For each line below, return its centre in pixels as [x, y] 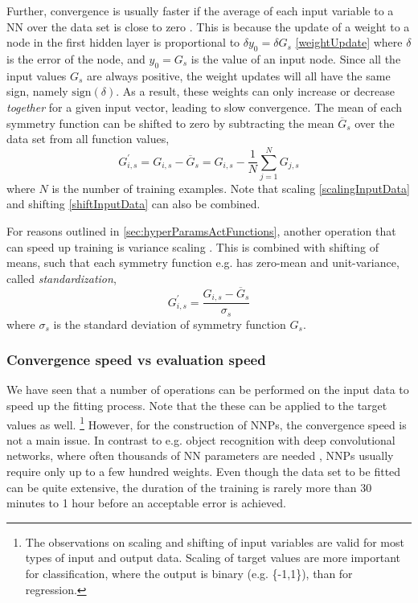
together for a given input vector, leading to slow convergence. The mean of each [204, 107]
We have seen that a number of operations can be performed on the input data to [208, 390]
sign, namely [37, 91]
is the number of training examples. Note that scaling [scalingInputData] [231, 188]
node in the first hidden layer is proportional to [123, 42]
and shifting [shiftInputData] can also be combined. [133, 204]
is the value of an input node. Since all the [296, 58]
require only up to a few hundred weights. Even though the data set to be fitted [204, 472]
